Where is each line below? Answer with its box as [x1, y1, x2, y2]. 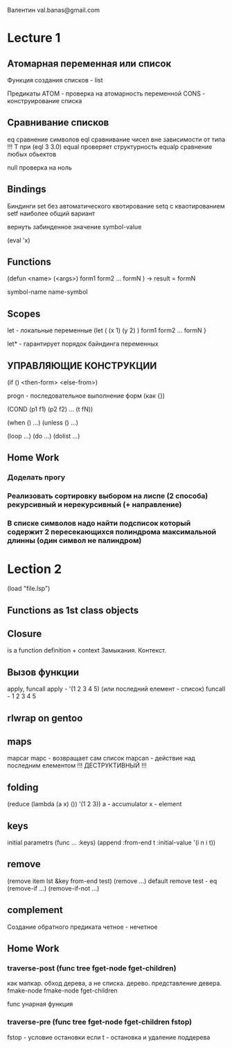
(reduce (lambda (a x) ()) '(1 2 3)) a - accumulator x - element [7, 800, 182, 808]
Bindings [7, 184, 46, 195]
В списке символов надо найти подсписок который [7, 519, 191, 529]
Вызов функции [7, 666, 80, 678]
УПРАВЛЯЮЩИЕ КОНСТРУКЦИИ [7, 359, 157, 371]
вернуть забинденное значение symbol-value [7, 222, 142, 231]
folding [7, 781, 39, 793]
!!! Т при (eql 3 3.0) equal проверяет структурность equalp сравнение [7, 142, 213, 151]
